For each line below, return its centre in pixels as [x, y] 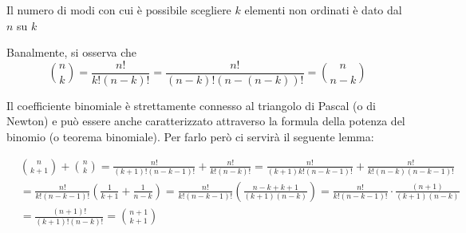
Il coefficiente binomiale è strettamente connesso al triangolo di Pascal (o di [191, 105]
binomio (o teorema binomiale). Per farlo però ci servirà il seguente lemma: [190, 137]
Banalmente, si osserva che [71, 52]
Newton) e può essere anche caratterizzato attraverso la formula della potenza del [206, 121]
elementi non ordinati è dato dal [323, 10]
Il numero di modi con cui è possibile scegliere [119, 10]
